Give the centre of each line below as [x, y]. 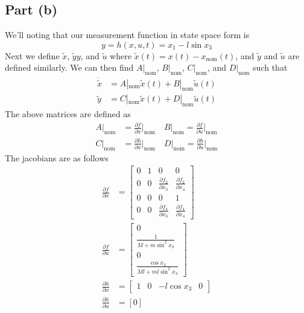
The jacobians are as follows [57, 157]
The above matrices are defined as [68, 114]
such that [270, 67]
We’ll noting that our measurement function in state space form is [127, 35]
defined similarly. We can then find [69, 67]
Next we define [32, 55]
